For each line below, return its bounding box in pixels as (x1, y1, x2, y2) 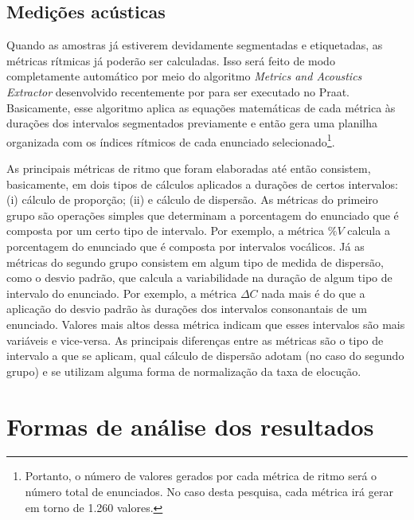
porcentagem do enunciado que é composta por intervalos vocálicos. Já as (6, 237, 365, 254)
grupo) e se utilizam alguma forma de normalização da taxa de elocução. (6, 362, 361, 379)
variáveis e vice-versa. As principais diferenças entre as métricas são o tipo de (6, 331, 384, 348)
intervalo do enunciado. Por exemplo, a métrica (6, 284, 237, 301)
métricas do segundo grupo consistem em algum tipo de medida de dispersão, (6, 253, 384, 270)
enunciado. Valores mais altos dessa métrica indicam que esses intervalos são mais (6, 315, 405, 332)
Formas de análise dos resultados (6, 409, 374, 442)
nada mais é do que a (261, 284, 365, 301)
